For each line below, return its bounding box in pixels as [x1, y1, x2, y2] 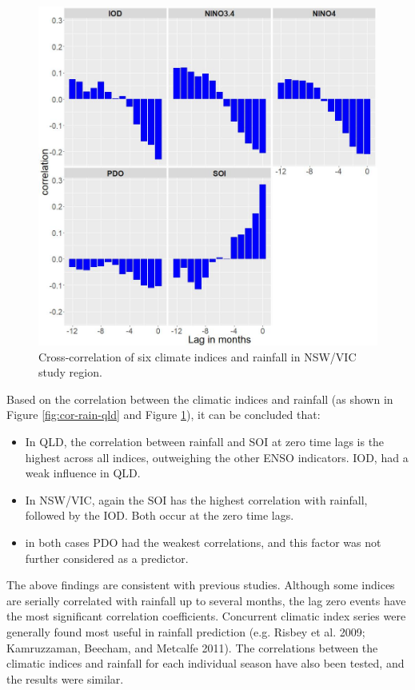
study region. [38, 364, 102, 381]
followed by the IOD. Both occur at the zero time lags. [25, 507, 294, 524]
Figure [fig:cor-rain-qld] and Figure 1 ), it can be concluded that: [6, 406, 321, 423]
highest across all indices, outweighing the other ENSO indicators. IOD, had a [25, 449, 409, 465]
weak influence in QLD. [25, 465, 141, 481]
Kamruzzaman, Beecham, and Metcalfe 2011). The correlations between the [6, 639, 378, 656]
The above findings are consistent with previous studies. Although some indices [6, 576, 395, 593]
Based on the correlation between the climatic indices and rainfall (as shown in [6, 390, 393, 407]
